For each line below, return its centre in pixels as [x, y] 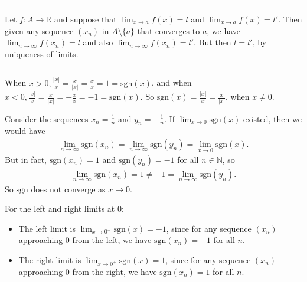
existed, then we [272, 118]
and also [98, 42]
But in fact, [26, 160]
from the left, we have [112, 240]
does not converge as [68, 188]
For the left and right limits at [60, 209]
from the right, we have [115, 271]
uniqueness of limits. [42, 53]
